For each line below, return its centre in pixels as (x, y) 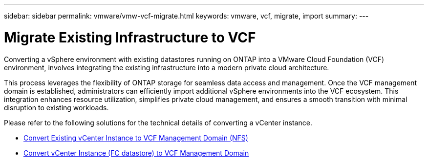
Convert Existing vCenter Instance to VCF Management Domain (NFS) (136, 138)
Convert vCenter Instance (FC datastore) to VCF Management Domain (136, 153)
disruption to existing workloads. (56, 107)
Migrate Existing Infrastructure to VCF (130, 37)
